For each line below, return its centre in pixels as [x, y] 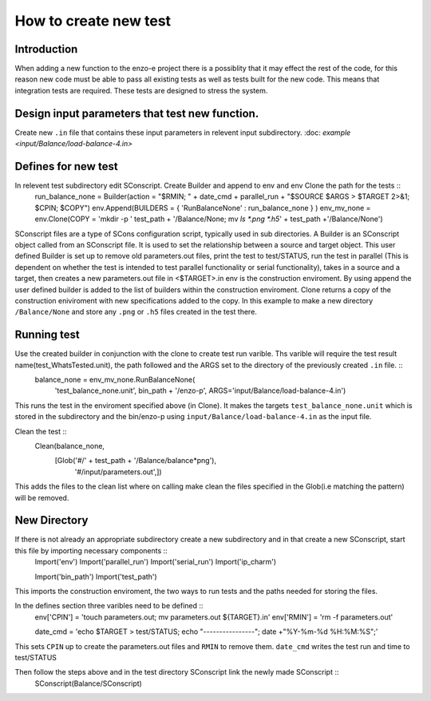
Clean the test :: [41, 431]
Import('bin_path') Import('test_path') [96, 576]
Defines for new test [67, 166]
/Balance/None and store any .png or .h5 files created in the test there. [136, 312]
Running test [47, 335]
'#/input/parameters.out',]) [119, 472]
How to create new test [93, 21]
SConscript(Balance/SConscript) [89, 683]
